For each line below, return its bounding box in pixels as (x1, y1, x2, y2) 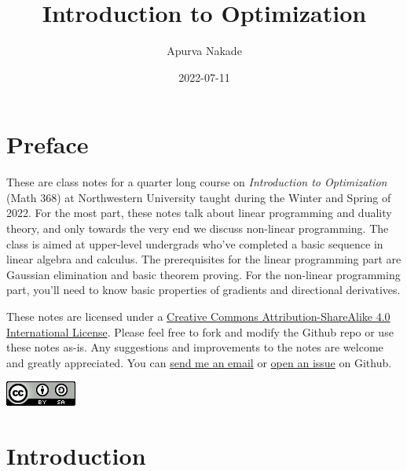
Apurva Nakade (167, 42, 242, 59)
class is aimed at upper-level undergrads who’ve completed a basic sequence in (6, 235, 383, 252)
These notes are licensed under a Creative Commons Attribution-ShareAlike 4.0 (6, 308, 390, 324)
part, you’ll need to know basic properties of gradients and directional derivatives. (6, 281, 401, 298)
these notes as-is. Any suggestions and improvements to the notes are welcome (6, 339, 383, 355)
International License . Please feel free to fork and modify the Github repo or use (6, 323, 394, 340)
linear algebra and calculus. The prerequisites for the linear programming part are (6, 251, 401, 267)
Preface (6, 128, 89, 160)
